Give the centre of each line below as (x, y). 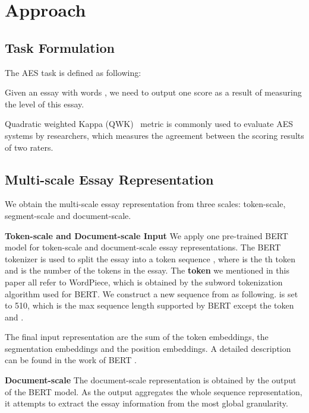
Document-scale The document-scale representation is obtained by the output (151, 380)
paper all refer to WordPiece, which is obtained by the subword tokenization (144, 282)
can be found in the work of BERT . (71, 360)
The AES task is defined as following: (73, 72)
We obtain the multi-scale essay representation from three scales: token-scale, (145, 204)
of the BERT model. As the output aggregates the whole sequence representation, (154, 391)
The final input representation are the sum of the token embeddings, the (137, 337)
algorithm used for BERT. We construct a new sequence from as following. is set (152, 293)
